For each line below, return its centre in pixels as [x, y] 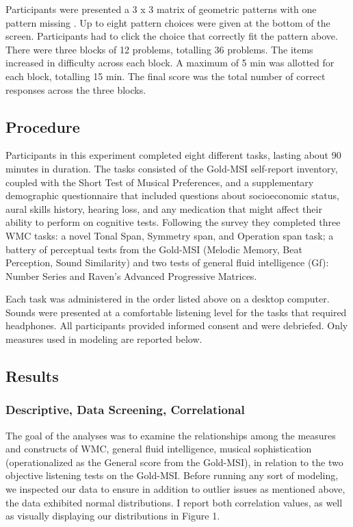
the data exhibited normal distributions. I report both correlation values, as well [174, 502]
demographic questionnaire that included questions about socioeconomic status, [172, 195]
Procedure [43, 126]
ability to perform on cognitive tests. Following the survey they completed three [173, 222]
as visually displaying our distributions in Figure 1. [113, 516]
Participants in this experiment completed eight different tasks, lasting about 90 [173, 155]
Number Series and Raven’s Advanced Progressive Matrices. [131, 275]
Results [32, 376]
